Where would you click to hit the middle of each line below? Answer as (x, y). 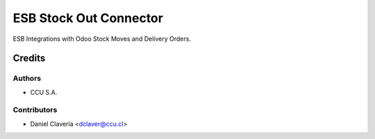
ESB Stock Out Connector (88, 18)
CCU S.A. (44, 92)
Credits (29, 58)
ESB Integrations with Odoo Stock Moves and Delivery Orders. (102, 39)
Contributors (35, 110)
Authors (27, 78)
